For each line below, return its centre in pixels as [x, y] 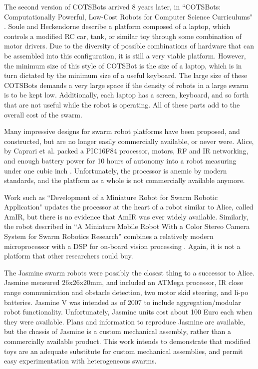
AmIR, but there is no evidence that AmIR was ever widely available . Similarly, [126, 216]
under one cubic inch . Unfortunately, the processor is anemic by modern [116, 170]
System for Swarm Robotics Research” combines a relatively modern [109, 236]
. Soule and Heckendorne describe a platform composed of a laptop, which [117, 26]
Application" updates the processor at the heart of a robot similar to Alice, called [129, 207]
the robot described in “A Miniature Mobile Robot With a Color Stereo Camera [127, 226]
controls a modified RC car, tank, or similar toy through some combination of [123, 36]
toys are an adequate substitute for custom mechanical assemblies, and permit [124, 351]
